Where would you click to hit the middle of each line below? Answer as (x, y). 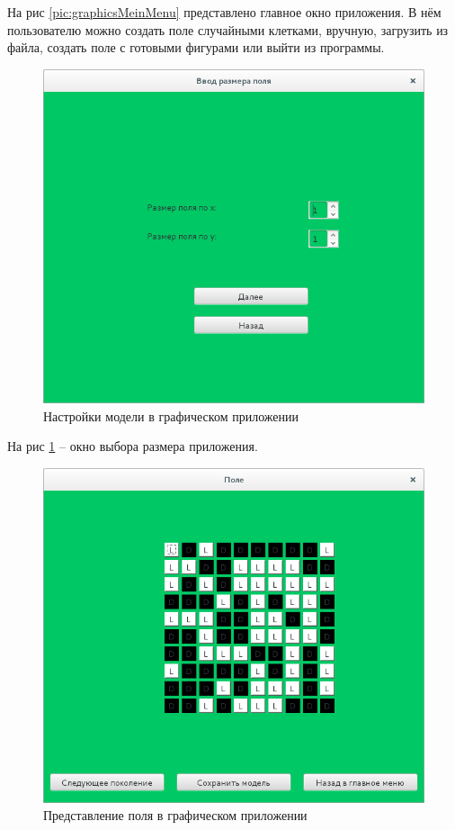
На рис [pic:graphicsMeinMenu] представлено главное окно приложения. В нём (224, 12)
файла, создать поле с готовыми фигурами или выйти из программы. (196, 47)
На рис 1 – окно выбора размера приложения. (133, 446)
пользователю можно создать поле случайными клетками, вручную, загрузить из (228, 29)
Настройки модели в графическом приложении (171, 415)
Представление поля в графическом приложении (175, 815)
